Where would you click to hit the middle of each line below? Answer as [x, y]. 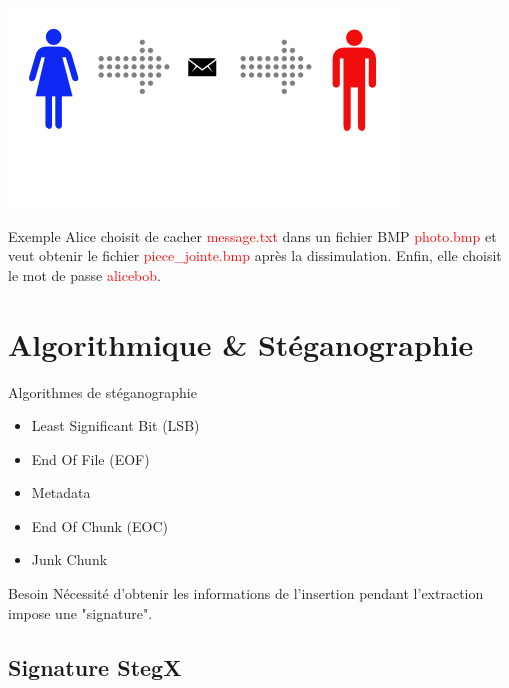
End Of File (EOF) [90, 458]
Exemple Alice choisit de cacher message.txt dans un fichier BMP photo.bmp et [252, 235]
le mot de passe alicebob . [84, 274]
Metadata [61, 492]
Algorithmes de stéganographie [102, 391]
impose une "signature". [80, 612]
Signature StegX [95, 666]
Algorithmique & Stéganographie [241, 343]
